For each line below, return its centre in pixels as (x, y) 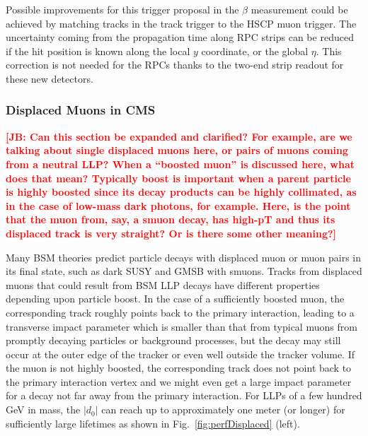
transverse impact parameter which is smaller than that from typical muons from (182, 326)
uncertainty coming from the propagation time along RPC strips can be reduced (180, 37)
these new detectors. (50, 78)
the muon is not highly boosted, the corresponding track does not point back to (179, 368)
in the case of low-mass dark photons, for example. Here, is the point (178, 205)
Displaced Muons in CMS (81, 110)
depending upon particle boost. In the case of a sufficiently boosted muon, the (175, 299)
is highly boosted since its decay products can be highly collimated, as (181, 192)
